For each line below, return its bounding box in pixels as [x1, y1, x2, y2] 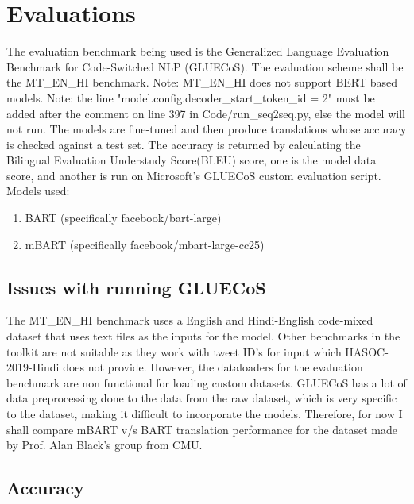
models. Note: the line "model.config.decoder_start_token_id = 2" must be [6, 89, 375, 106]
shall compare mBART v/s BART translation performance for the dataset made [6, 421, 398, 437]
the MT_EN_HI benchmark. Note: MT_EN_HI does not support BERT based [6, 74, 398, 90]
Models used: [6, 183, 70, 199]
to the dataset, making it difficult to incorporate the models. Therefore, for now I [6, 406, 403, 422]
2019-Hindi [6, 359, 60, 375]
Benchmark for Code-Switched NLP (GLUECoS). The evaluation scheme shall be [6, 58, 404, 75]
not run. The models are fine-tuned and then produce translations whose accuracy [6, 121, 407, 137]
